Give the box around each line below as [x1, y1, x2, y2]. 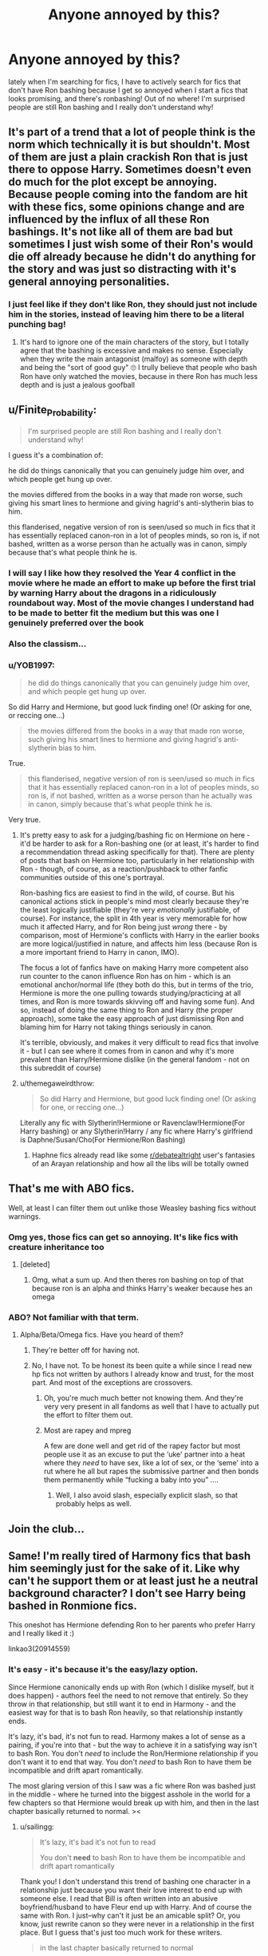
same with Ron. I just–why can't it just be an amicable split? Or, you [19, 1911, 241, 1920]
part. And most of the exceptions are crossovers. [31, 1378, 193, 1387]
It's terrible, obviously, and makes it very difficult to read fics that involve [19, 1037, 259, 1047]
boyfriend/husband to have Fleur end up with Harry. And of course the [19, 1902, 252, 1911]
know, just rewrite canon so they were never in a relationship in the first [19, 1919, 254, 1928]
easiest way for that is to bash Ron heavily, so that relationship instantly [8, 1707, 243, 1717]
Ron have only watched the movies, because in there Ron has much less [19, 371, 258, 381]
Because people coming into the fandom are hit [8, 187, 248, 201]
